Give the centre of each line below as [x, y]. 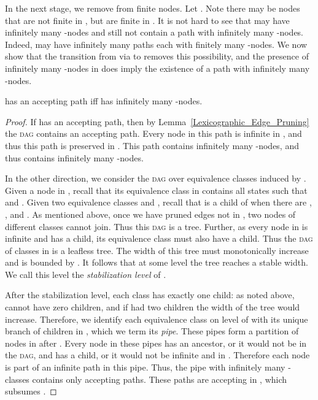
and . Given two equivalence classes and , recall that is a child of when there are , [158, 202]
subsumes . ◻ [31, 391]
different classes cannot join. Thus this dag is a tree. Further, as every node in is [157, 226]
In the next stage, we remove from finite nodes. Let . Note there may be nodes [153, 8]
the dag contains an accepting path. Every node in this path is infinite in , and [153, 133]
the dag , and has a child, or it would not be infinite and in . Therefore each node [157, 355]
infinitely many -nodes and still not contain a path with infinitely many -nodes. [154, 32]
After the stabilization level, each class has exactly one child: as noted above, [150, 295]
